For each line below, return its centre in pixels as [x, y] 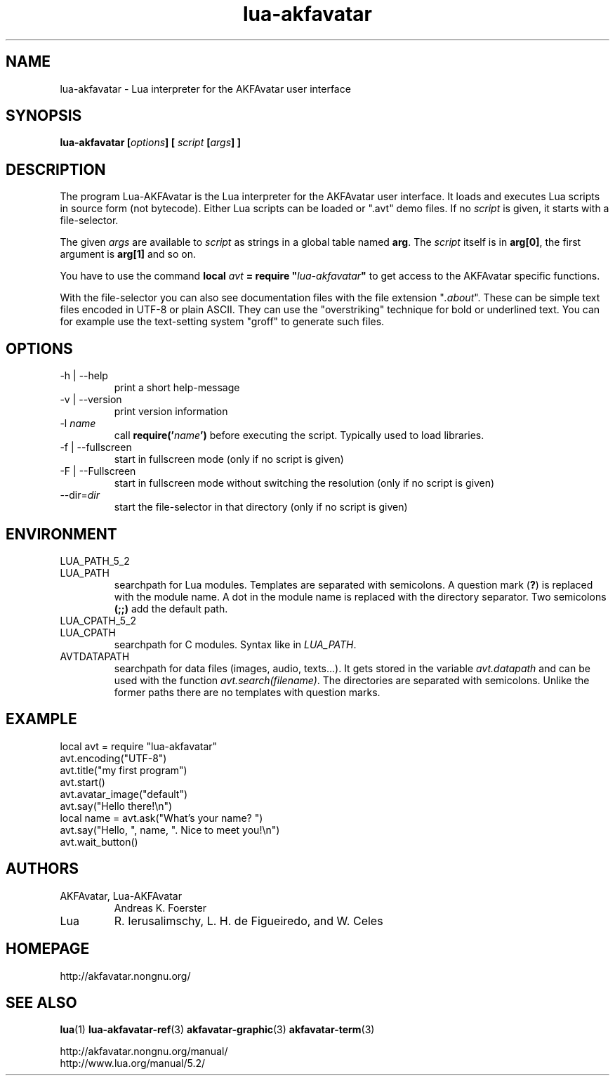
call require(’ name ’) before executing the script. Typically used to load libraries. [299, 435]
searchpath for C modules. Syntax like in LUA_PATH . [235, 644]
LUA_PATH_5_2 [95, 561]
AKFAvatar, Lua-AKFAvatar [121, 896]
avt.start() [82, 782]
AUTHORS [42, 869]
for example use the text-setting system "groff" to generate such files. [222, 322]
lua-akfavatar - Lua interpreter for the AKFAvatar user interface [205, 89]
